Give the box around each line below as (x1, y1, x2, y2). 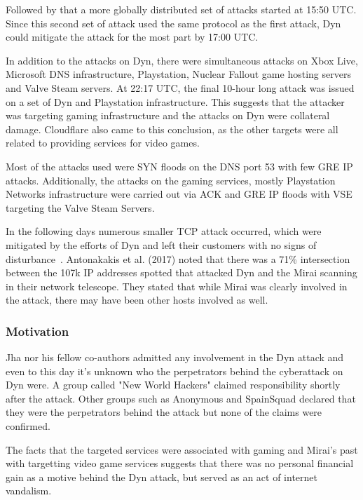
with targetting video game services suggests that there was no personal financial (6, 456, 354, 471)
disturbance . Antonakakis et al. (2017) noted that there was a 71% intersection (6, 251, 350, 266)
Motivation (6, 322, 69, 339)
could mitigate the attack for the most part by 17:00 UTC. (6, 29, 259, 44)
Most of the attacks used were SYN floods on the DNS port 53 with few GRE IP (6, 158, 353, 173)
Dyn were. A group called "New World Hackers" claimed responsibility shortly (6, 377, 341, 392)
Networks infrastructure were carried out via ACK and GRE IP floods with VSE (6, 187, 352, 201)
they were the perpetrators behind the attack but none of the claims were (6, 405, 322, 419)
